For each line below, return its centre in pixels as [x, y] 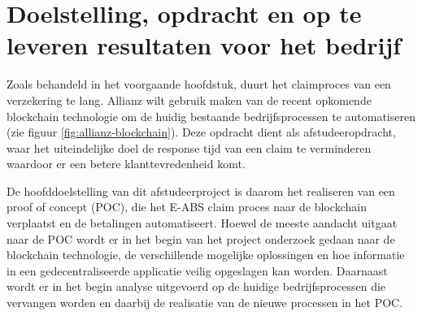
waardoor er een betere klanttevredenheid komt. [126, 164]
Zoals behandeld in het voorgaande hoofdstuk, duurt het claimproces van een [199, 84]
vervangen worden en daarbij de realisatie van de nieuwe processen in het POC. [205, 303]
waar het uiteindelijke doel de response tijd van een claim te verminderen [189, 147]
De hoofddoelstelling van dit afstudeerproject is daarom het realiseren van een [201, 190]
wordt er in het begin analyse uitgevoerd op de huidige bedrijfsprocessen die [196, 286]
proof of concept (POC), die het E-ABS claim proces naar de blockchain [187, 207]
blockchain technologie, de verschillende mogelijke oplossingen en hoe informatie [206, 255]
